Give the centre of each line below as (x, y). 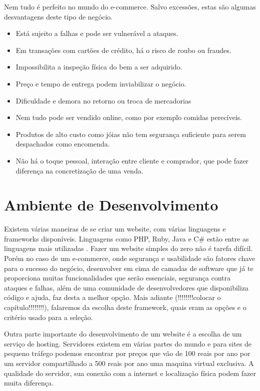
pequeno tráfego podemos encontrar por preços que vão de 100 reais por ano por (127, 353)
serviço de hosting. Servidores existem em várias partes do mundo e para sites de (128, 343)
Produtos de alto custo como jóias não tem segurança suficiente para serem (131, 134)
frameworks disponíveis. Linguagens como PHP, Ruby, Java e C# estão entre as (126, 238)
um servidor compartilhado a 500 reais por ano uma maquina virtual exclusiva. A (129, 363)
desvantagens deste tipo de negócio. (58, 16)
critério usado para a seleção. (48, 317)
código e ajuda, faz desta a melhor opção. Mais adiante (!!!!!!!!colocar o (112, 297)
